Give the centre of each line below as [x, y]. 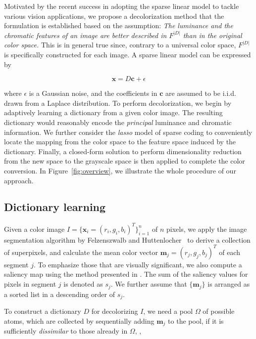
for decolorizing [115, 311]
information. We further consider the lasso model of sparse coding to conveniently [128, 132]
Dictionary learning [55, 207]
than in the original [212, 35]
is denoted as [83, 284]
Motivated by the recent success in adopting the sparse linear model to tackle [122, 6]
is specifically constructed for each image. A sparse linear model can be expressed [128, 54]
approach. [19, 180]
